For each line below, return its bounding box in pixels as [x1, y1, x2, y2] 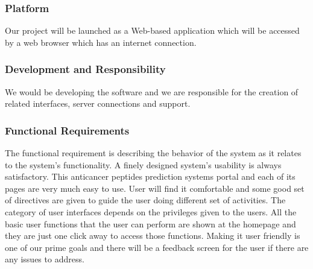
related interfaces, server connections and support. [5, 97, 191, 110]
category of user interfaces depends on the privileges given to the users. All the [5, 206, 297, 218]
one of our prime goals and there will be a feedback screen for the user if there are [5, 241, 309, 253]
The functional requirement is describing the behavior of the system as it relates [5, 147, 302, 159]
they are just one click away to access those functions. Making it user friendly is [5, 229, 300, 242]
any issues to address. [5, 253, 84, 265]
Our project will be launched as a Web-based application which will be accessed [5, 24, 300, 37]
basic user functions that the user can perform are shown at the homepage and [5, 217, 296, 230]
